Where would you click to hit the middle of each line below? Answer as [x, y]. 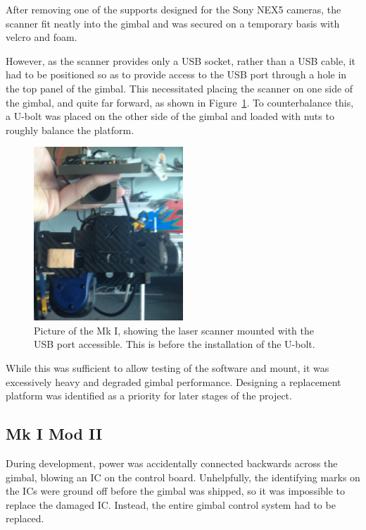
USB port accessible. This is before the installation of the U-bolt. [175, 344]
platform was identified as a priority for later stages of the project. [149, 396]
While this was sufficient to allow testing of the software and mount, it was [168, 367]
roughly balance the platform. [70, 130]
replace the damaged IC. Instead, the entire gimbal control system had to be [171, 504]
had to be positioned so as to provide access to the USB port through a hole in [176, 74]
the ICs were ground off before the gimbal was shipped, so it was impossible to [176, 491]
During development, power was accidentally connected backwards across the [172, 463]
